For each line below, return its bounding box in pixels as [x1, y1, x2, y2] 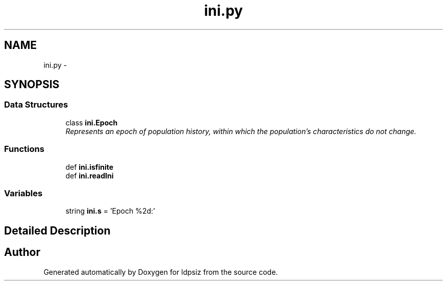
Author [4, 246, 40, 259]
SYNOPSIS [4, 78, 60, 91]
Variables [4, 188, 43, 198]
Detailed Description [4, 224, 111, 237]
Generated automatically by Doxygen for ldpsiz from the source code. [43, 267, 278, 276]
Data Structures [4, 99, 68, 110]
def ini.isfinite [65, 162, 114, 171]
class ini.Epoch [65, 118, 118, 127]
